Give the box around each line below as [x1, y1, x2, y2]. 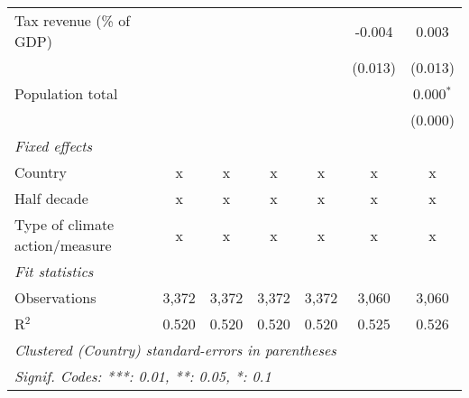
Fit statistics [14, 261, 94, 282]
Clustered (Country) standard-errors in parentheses [14, 339, 336, 360]
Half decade [14, 188, 88, 208]
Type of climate [14, 214, 115, 235]
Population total [14, 83, 118, 104]
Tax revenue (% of [14, 10, 131, 31]
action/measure [14, 235, 112, 255]
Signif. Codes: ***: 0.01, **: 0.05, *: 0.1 [14, 366, 271, 386]
